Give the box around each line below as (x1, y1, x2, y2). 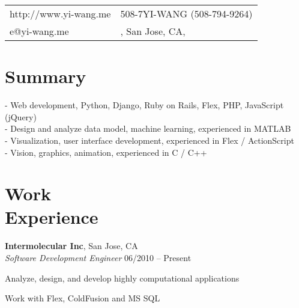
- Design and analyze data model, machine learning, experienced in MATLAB (5, 122, 291, 135)
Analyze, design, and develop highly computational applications (5, 271, 240, 284)
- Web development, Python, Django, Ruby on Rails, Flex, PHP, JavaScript (5, 99, 284, 111)
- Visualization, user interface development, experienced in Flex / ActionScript (5, 134, 294, 146)
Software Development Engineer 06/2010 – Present (5, 251, 192, 263)
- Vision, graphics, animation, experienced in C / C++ (5, 146, 207, 158)
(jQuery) (5, 110, 37, 123)
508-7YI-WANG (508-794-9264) (120, 7, 253, 20)
